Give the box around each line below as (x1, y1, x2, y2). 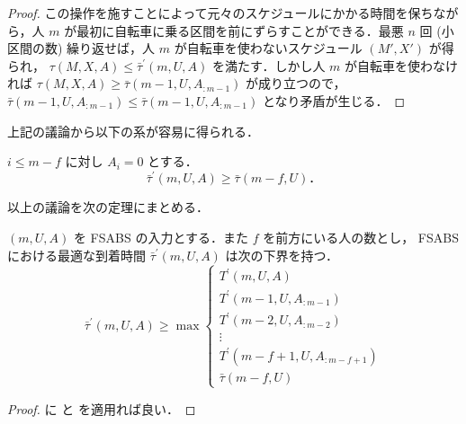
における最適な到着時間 (7, 245, 146, 264)
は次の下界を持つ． (225, 245, 338, 264)
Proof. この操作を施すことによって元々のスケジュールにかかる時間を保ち (7, 4, 434, 22)
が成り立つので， (246, 74, 346, 93)
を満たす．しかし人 (211, 56, 326, 75)
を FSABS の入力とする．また (73, 228, 248, 247)
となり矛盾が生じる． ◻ (262, 91, 406, 110)
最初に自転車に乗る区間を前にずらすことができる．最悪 (76, 21, 404, 40)
